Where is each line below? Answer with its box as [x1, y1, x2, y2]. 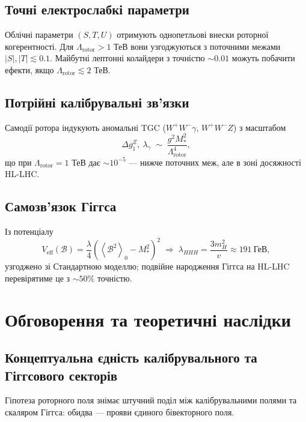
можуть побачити [231, 52, 295, 64]
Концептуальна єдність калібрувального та [5, 348, 257, 367]
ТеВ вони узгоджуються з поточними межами [114, 40, 281, 52]
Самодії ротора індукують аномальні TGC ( [5, 121, 167, 133]
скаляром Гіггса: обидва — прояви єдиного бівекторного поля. [5, 405, 234, 418]
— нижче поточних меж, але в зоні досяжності [129, 155, 301, 168]
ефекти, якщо [5, 63, 54, 76]
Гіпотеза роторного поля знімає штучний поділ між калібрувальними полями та [5, 394, 297, 406]
